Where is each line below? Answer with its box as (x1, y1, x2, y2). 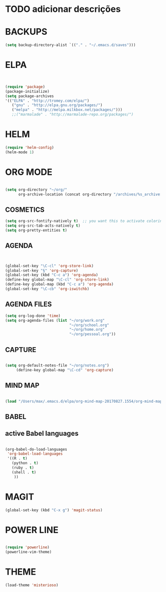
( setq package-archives (5, 93, 54, 99)
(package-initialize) (5, 89, 50, 94)
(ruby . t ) (11, 465, 35, 471)
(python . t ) (11, 461, 39, 466)
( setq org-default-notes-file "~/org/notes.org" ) (5, 363, 110, 368)
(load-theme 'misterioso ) (5, 583, 58, 588)
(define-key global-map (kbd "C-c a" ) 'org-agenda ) (5, 282, 114, 287)
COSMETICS (5, 205, 44, 214)
